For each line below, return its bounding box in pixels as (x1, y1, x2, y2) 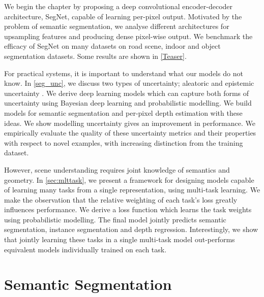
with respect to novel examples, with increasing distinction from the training (4, 137, 243, 148)
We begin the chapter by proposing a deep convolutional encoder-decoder (4, 1, 233, 11)
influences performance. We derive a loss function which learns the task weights (4, 204, 252, 215)
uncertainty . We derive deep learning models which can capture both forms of (4, 87, 249, 98)
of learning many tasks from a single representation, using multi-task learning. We (4, 184, 260, 195)
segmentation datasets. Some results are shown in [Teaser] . (4, 50, 187, 61)
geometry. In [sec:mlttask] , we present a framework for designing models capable (4, 174, 254, 185)
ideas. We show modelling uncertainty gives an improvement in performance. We (4, 117, 255, 128)
